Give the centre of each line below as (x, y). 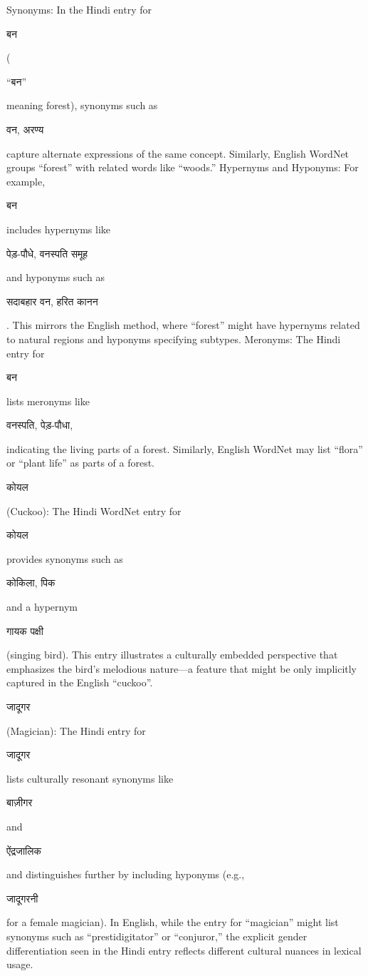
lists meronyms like (48, 401)
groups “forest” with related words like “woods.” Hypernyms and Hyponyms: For (183, 167)
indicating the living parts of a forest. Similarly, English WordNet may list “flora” (185, 448)
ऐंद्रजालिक (24, 850)
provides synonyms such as (65, 558)
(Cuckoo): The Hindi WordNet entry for (94, 510)
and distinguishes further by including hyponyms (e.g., (126, 874)
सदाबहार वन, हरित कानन (52, 301)
